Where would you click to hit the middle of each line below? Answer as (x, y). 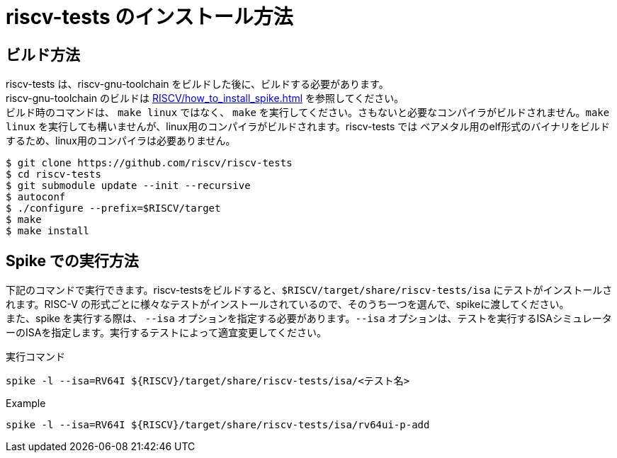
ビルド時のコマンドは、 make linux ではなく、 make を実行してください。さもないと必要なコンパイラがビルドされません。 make (308, 113)
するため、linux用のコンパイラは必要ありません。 (121, 141)
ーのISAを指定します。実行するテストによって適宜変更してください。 (166, 333)
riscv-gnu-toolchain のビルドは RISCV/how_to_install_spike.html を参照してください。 (205, 98)
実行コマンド (35, 357)
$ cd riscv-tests (53, 174)
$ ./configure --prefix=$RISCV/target (113, 208)
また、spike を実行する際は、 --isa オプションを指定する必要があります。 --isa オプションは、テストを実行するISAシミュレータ (309, 319)
